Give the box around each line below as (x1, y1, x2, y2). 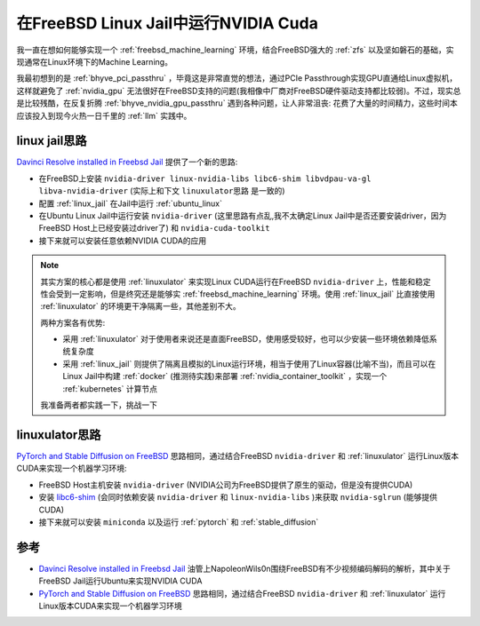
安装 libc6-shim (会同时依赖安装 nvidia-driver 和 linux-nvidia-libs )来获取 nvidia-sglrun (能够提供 (38, 492, 438, 503)
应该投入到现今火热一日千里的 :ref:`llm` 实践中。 (16, 110, 192, 121)
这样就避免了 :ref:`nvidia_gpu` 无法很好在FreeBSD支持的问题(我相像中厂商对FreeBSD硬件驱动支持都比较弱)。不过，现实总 (16, 85, 461, 96)
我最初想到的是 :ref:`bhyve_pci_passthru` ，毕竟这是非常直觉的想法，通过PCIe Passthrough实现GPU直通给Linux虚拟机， (16, 73, 458, 83)
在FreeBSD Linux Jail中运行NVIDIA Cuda (16, 13, 319, 33)
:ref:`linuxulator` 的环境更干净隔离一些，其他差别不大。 (40, 301, 242, 312)
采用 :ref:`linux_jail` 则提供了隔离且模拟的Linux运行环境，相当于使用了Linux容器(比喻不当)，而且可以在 (62, 358, 436, 368)
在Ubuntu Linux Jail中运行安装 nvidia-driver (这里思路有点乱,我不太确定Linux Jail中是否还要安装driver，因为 (38, 210, 447, 221)
